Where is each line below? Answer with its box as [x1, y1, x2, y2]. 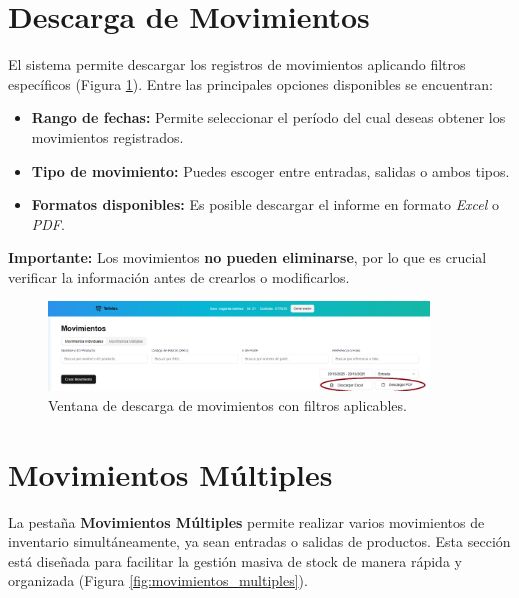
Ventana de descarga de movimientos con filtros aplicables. [48, 394, 407, 415]
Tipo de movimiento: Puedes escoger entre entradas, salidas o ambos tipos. [31, 160, 510, 181]
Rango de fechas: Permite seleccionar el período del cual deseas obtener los [31, 107, 506, 128]
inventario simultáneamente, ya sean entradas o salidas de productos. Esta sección [8, 531, 511, 552]
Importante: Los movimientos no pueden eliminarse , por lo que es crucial [8, 247, 487, 268]
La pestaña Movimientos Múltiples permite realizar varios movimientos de [8, 511, 485, 532]
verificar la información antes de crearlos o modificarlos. [8, 266, 350, 287]
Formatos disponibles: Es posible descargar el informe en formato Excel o [31, 194, 500, 215]
